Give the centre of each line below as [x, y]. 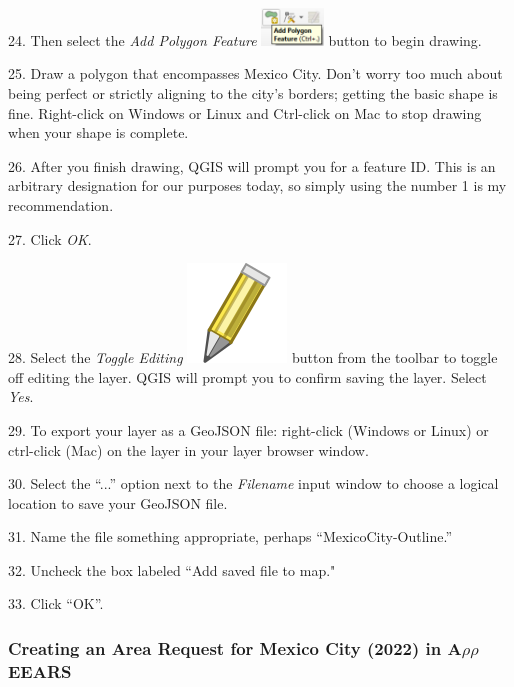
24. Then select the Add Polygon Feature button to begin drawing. [245, 39]
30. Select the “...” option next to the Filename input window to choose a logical [253, 483]
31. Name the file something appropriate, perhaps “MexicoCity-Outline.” [230, 536]
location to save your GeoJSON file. [118, 502]
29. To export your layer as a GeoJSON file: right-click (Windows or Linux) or [248, 429]
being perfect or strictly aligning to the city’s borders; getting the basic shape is [253, 92]
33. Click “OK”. [56, 603]
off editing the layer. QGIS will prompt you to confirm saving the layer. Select [247, 376]
